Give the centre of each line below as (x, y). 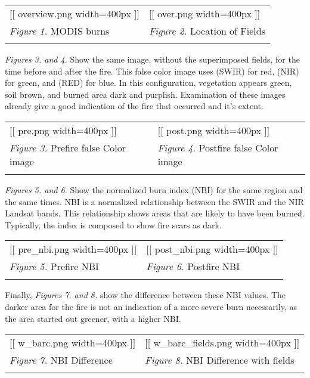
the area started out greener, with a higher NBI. (93, 318)
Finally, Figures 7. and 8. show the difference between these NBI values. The (145, 295)
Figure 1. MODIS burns (60, 31)
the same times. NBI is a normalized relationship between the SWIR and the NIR (154, 201)
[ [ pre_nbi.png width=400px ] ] (73, 249)
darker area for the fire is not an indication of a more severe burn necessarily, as (151, 306)
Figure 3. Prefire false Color (68, 147)
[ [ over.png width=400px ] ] (204, 13)
